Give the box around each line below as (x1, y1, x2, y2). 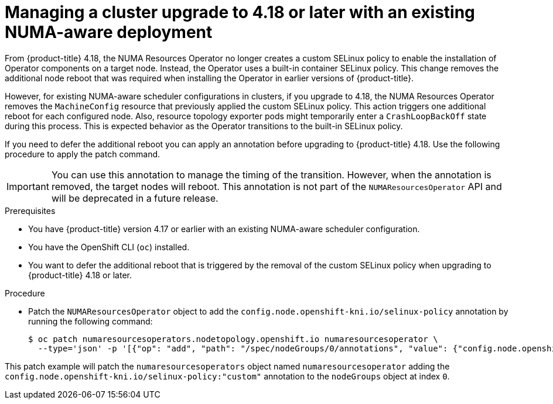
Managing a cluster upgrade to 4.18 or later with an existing (5, 2, 475, 22)
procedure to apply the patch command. (5, 149, 161, 159)
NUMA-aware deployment (5, 22, 213, 42)
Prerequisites (5, 205, 56, 216)
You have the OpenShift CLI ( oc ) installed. (28, 241, 190, 252)
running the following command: (28, 316, 153, 326)
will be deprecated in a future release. (51, 192, 219, 204)
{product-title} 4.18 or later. (28, 270, 132, 280)
